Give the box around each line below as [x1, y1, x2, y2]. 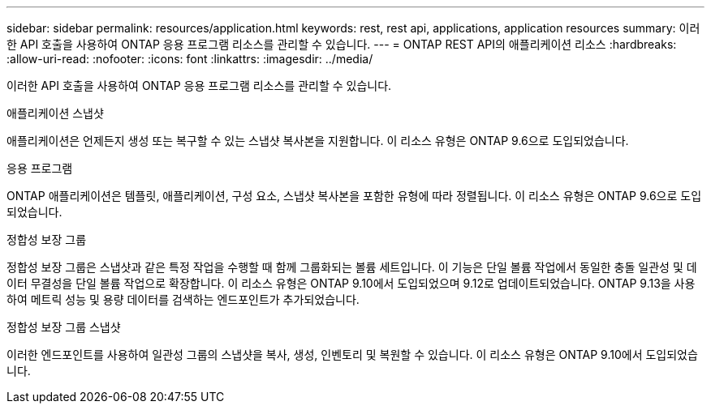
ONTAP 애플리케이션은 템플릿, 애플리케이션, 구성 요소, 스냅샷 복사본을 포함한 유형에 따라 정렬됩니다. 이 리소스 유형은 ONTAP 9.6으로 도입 [6, 189, 702, 203]
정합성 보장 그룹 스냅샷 [6, 320, 121, 334]
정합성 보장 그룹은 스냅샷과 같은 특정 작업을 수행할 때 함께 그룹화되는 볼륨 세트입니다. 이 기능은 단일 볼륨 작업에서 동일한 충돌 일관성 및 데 [6, 260, 697, 274]
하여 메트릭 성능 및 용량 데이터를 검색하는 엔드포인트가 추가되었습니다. [6, 293, 360, 306]
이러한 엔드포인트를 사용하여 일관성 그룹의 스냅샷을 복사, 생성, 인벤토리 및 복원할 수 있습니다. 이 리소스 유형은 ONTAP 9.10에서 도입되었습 [6, 348, 698, 361]
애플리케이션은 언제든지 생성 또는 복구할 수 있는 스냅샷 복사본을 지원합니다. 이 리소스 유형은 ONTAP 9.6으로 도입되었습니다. [6, 134, 629, 147]
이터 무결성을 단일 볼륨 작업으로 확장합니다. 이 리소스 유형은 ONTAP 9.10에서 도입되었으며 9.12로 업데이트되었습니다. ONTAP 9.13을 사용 [6, 276, 696, 290]
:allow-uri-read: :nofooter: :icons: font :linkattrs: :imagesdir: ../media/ [6, 52, 373, 66]
